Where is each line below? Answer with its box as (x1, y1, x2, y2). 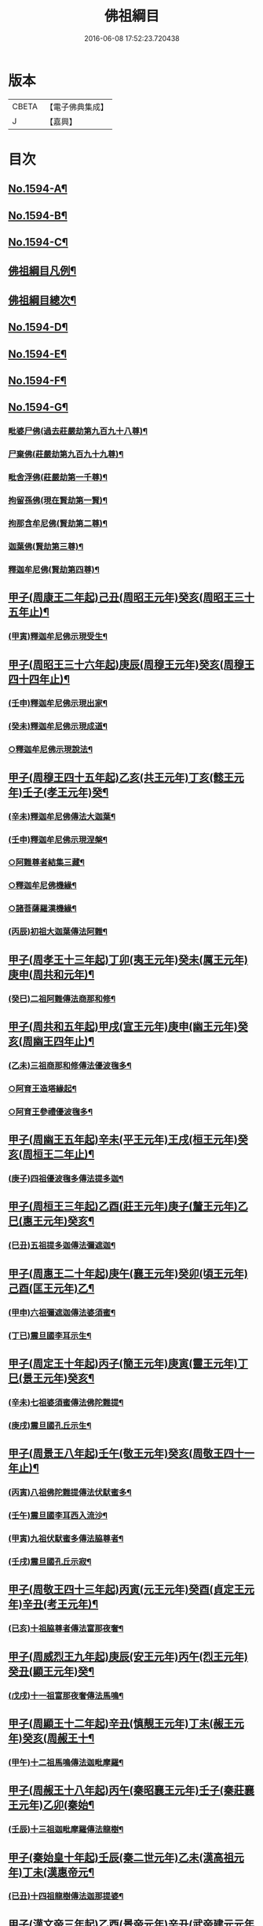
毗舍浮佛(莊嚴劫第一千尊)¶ (8, 472, 108, 483)
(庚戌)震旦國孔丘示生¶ (8, 1420, 92, 1431)
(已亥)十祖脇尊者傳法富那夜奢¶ (8, 1623, 124, 1634)
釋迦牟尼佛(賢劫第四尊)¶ (8, 563, 100, 574)
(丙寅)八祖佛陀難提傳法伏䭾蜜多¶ (8, 1487, 132, 1498)
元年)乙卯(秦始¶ (18, 1799, 95, 1812)
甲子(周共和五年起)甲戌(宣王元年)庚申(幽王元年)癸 (8, 1019, 249, 1033)
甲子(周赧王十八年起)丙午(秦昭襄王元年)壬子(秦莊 (8, 1784, 245, 1797)
